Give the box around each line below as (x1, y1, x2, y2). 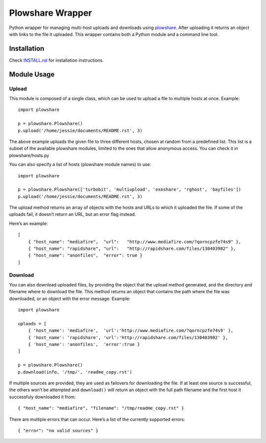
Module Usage (9, 70, 55, 78)
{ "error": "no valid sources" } (18, 428, 99, 433)
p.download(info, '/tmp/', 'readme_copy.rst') (18, 369, 133, 375)
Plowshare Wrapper (9, 7, 92, 18)
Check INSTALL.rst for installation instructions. (9, 57, 104, 63)
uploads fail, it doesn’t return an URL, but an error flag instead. (9, 211, 136, 217)
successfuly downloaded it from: (9, 394, 76, 400)
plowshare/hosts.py (9, 152, 49, 158)
